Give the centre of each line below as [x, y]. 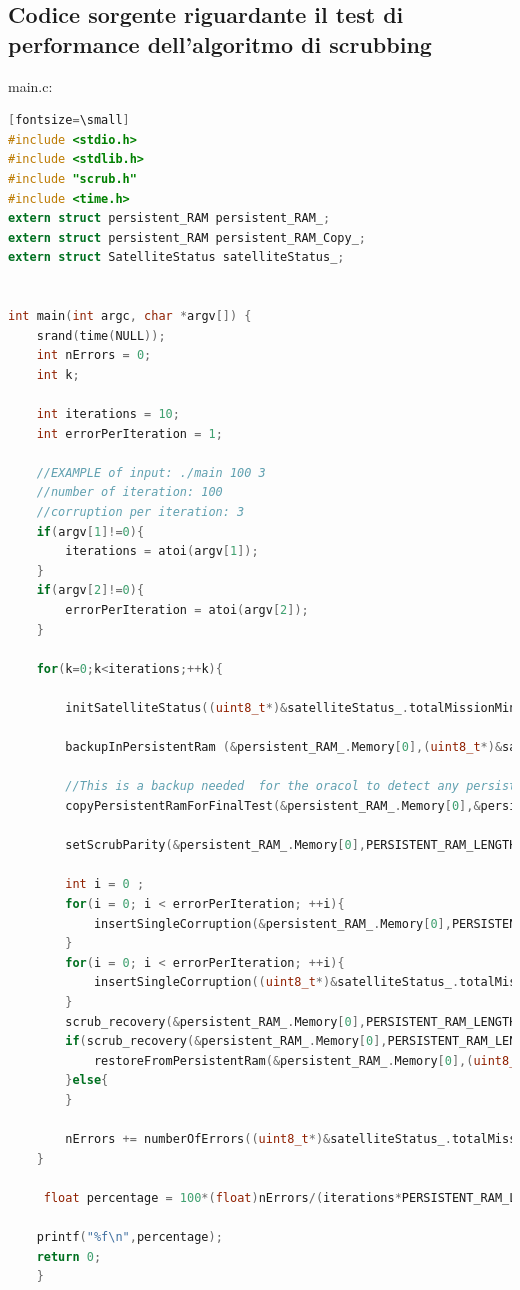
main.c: [30, 85]
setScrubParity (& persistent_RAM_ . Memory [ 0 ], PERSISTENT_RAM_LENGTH [291, 845]
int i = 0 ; [105, 884]
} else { [87, 1080]
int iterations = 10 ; [108, 414]
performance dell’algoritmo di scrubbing [220, 43]
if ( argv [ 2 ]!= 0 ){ [90, 590]
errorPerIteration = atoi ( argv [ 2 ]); [187, 610]
